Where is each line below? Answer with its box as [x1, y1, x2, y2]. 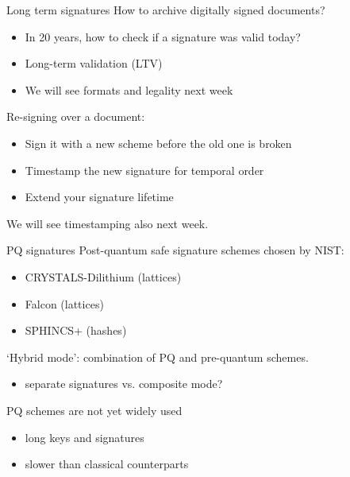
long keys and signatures [25, 429, 144, 445]
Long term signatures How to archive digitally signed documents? [6, 2, 325, 17]
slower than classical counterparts [25, 456, 189, 472]
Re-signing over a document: [6, 108, 145, 125]
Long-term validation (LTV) [25, 55, 163, 72]
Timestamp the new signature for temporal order [25, 161, 264, 178]
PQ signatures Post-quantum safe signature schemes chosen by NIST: [6, 242, 344, 258]
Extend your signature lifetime [25, 188, 174, 205]
